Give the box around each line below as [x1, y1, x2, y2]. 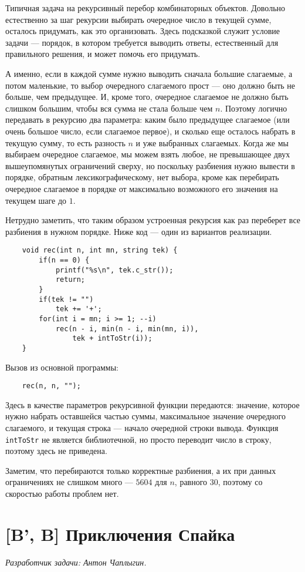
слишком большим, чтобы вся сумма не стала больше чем [5, 102, 213, 114]
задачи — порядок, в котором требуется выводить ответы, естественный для [5, 36, 279, 48]
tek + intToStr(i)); [72, 334, 152, 343]
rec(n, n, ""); [22, 382, 81, 391]
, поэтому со [218, 476, 263, 488]
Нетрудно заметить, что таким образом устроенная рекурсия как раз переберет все [5, 214, 300, 226]
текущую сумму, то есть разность [5, 136, 126, 149]
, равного [174, 476, 208, 488]
